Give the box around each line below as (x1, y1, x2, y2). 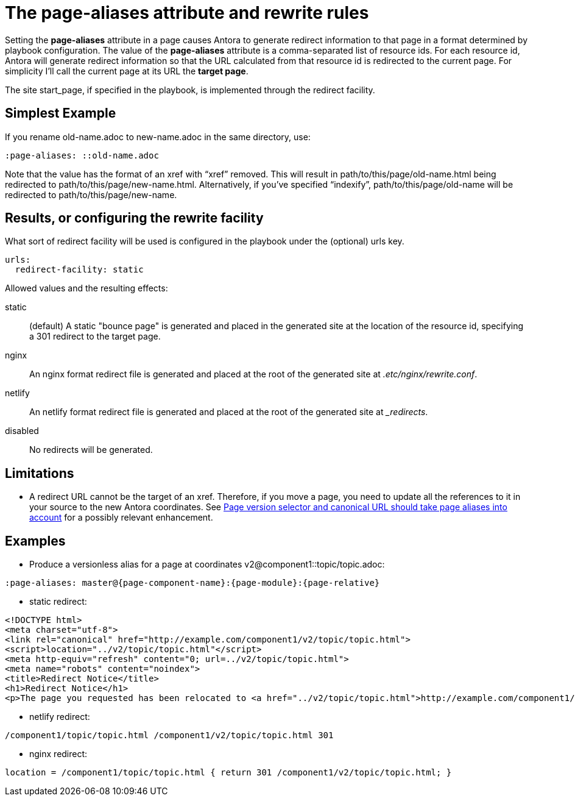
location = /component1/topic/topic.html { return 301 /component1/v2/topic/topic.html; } (5, 767, 452, 778)
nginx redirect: (29, 749, 88, 760)
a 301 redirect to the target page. (29, 331, 161, 342)
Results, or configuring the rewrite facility (5, 210, 264, 226)
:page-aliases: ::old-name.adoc (5, 150, 159, 160)
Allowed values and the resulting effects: (5, 283, 168, 294)
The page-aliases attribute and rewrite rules (5, 2, 369, 23)
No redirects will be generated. (29, 444, 153, 455)
